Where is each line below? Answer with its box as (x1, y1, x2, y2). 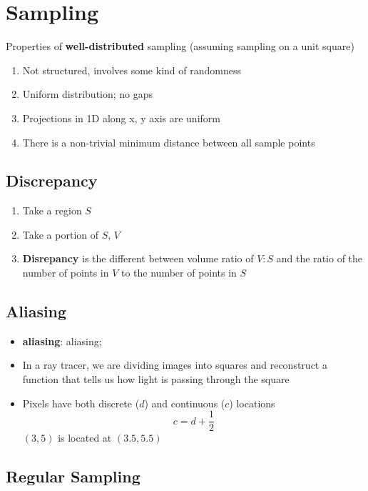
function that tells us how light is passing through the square (22, 372, 290, 387)
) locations (229, 395, 275, 410)
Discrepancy (6, 169, 98, 192)
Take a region (22, 203, 82, 218)
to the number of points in (121, 265, 237, 280)
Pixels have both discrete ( (22, 395, 140, 410)
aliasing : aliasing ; (22, 333, 102, 348)
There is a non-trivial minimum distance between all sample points (22, 134, 315, 149)
